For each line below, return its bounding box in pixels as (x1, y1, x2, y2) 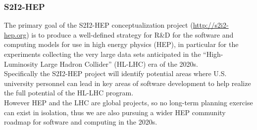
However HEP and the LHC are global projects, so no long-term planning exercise (4, 97, 253, 107)
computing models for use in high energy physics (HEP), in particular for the (4, 39, 239, 49)
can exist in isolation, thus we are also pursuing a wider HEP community (4, 107, 226, 117)
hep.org (4, 29, 27, 40)
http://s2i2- (193, 20, 229, 30)
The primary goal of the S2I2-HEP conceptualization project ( (4, 20, 193, 30)
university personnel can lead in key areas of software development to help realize (4, 78, 251, 88)
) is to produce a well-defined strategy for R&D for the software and (26, 29, 234, 40)
